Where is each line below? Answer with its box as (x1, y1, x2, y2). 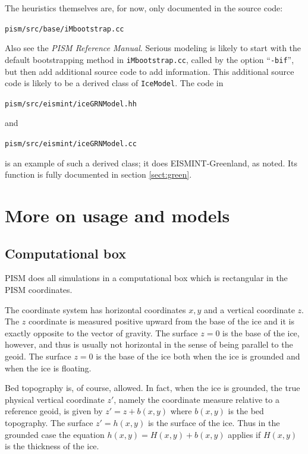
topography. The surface (5, 416, 93, 428)
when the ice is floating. (5, 361, 92, 374)
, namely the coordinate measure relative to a (114, 393, 279, 405)
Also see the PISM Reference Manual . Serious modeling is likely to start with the (5, 42, 301, 54)
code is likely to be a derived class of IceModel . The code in (5, 77, 224, 89)
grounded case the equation (5, 428, 105, 440)
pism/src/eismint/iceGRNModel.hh (5, 99, 137, 108)
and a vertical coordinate (203, 303, 295, 316)
